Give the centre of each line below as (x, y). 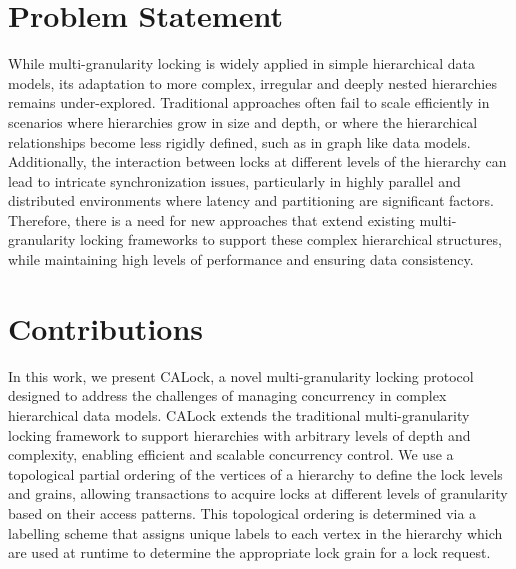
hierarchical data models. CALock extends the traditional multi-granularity (239, 414)
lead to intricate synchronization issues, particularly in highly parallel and (234, 180)
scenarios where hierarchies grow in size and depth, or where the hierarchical (243, 121)
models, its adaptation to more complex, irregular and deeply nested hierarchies (252, 82)
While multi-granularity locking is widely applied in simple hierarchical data (242, 63)
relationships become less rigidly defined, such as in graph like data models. (239, 141)
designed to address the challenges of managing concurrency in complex (227, 395)
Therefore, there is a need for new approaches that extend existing (211, 219)
